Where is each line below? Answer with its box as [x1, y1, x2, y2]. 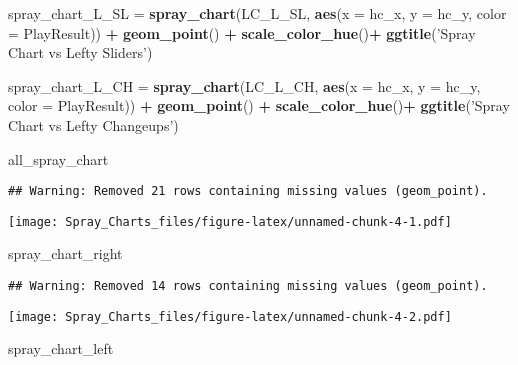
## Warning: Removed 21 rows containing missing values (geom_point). [8, 184, 488, 199]
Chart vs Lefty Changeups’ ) [8, 114, 179, 135]
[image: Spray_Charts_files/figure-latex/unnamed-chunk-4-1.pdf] [8, 214, 452, 229]
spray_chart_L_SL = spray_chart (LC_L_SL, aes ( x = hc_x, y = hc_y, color [8, 3, 507, 23]
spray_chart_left [8, 338, 114, 359]
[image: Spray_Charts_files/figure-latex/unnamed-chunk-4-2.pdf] [8, 309, 452, 324]
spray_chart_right [8, 243, 123, 264]
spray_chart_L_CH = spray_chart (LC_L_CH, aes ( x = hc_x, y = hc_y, [8, 75, 481, 96]
